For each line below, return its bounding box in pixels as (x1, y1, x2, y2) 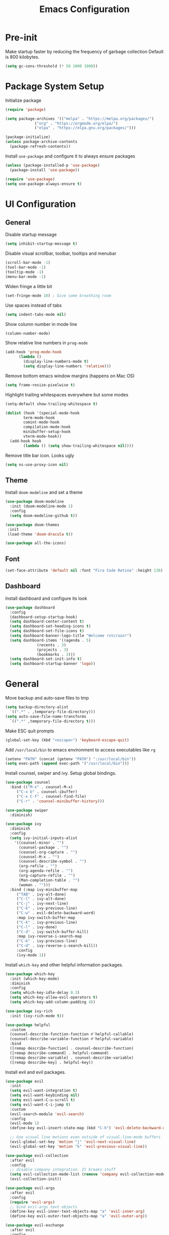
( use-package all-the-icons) (5, 540, 66, 546)
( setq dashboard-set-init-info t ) (10, 656, 82, 662)
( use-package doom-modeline (5, 499, 64, 504)
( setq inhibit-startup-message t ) (5, 241, 78, 246)
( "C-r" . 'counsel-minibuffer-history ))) (16, 798, 105, 804)
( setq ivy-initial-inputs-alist (10, 836, 78, 841)
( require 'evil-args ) (10, 1200, 55, 1205)
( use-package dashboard (5, 605, 55, 610)
